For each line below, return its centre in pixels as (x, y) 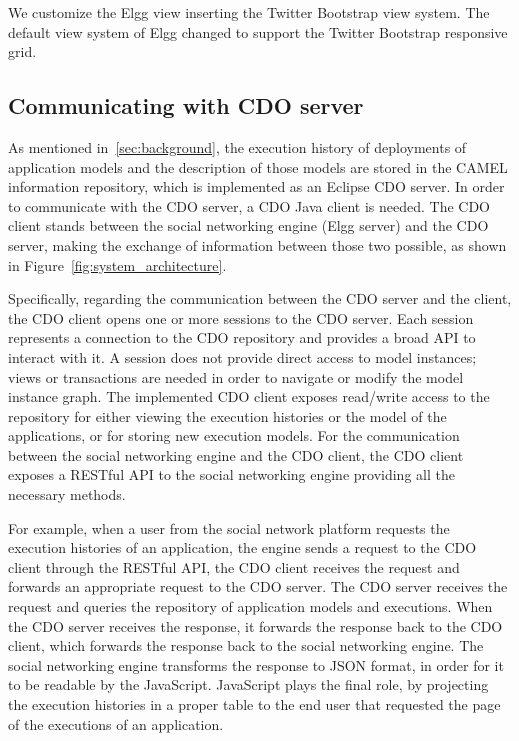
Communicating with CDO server (186, 105)
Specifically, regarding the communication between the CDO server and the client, (260, 298)
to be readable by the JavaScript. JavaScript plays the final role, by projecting (248, 684)
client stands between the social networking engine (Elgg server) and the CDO (248, 225)
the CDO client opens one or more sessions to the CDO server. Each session (241, 317)
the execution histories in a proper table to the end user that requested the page (254, 704)
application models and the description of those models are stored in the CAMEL (258, 166)
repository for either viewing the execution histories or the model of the (227, 415)
